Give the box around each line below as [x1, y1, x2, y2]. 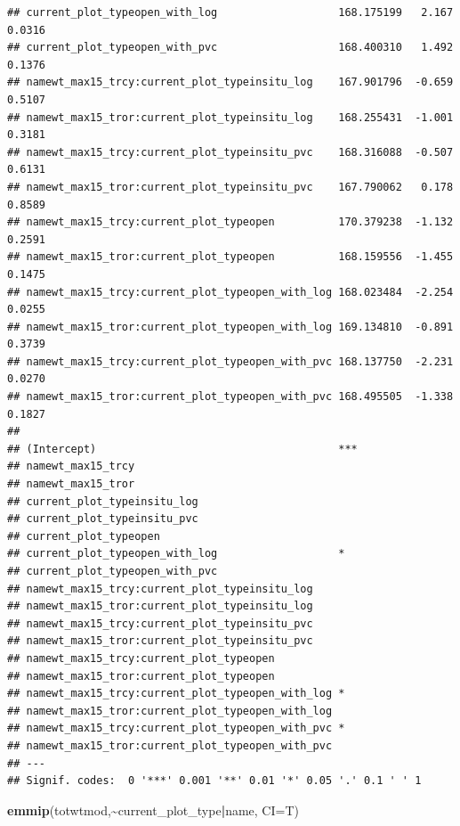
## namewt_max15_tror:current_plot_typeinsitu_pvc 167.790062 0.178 [7, 180, 454, 193]
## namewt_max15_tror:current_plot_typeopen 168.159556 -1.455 [7, 250, 454, 264]
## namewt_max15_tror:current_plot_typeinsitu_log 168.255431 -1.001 [7, 110, 454, 124]
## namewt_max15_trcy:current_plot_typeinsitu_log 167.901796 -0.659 [7, 76, 454, 89]
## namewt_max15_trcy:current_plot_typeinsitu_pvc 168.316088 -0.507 [7, 145, 454, 159]
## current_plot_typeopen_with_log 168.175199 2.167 [7, 6, 454, 19]
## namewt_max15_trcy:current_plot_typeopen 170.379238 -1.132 [7, 216, 454, 229]
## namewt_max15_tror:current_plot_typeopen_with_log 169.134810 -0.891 [7, 320, 454, 333]
